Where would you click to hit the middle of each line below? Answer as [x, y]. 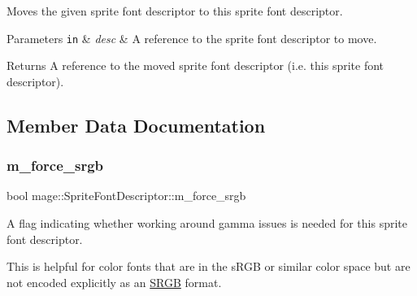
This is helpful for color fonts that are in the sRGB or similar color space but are [208, 266]
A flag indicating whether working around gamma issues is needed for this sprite [207, 223]
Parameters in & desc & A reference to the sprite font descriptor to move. [192, 38]
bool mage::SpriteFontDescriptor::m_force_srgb [126, 196]
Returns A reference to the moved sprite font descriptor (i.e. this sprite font [195, 65]
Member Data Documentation [136, 125]
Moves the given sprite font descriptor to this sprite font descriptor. [175, 11]
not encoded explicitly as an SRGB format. [114, 282]
